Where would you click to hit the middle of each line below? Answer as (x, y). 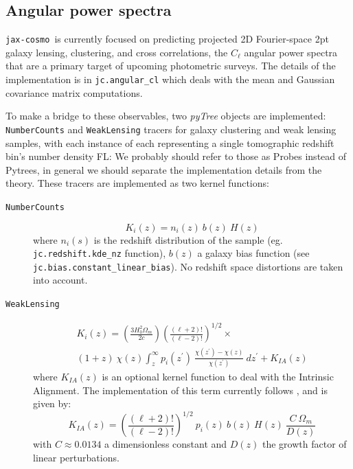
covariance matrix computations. (74, 92)
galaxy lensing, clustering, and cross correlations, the (117, 52)
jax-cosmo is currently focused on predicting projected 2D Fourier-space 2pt (167, 39)
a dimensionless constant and (166, 444)
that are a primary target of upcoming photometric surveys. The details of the (171, 66)
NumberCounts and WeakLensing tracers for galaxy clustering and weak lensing (171, 129)
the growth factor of (305, 444)
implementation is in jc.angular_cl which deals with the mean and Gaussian (170, 79)
